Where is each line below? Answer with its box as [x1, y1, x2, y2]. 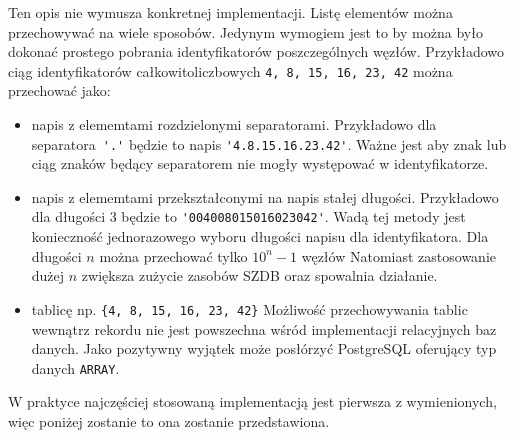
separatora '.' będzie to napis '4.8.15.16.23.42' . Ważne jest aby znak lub [31, 133, 507, 154]
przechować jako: [8, 80, 111, 101]
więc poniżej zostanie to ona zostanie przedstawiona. [8, 411, 330, 431]
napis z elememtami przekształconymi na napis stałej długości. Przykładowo [31, 186, 499, 207]
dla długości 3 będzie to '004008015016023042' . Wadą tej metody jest [31, 206, 466, 227]
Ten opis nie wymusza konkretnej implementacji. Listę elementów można [8, 2, 453, 22]
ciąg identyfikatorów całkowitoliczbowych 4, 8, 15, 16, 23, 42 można [8, 60, 453, 81]
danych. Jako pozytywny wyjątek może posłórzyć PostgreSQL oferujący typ [31, 338, 497, 359]
